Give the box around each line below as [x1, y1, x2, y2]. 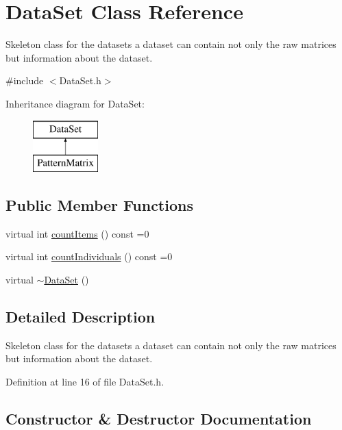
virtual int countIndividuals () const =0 [5, 249, 173, 264]
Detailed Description [5, 306, 156, 327]
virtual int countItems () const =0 [5, 226, 149, 240]
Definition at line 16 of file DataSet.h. [5, 375, 164, 389]
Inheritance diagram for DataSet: [5, 96, 145, 110]
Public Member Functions [5, 194, 193, 216]
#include [5, 73, 44, 88]
